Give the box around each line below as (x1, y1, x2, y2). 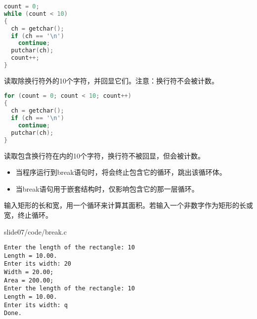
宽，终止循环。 (4, 209, 52, 220)
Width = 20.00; (4, 269, 54, 276)
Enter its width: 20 (4, 260, 72, 268)
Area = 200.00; (4, 277, 54, 284)
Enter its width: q (4, 301, 68, 309)
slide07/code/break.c (4, 226, 67, 237)
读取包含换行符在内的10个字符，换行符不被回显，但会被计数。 (4, 150, 205, 160)
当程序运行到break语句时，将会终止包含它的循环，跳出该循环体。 (15, 167, 226, 177)
